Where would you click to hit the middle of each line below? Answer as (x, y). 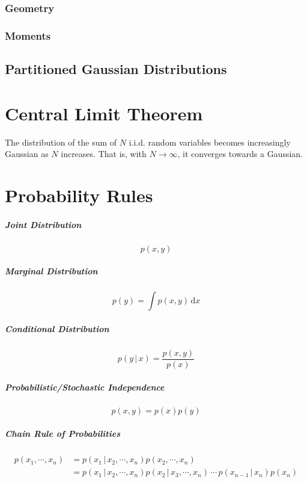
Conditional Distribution (57, 328)
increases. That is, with (104, 154)
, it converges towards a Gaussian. (240, 154)
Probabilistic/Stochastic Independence (85, 387)
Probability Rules (79, 195)
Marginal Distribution (51, 271)
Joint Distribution (43, 224)
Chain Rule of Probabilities (62, 434)
